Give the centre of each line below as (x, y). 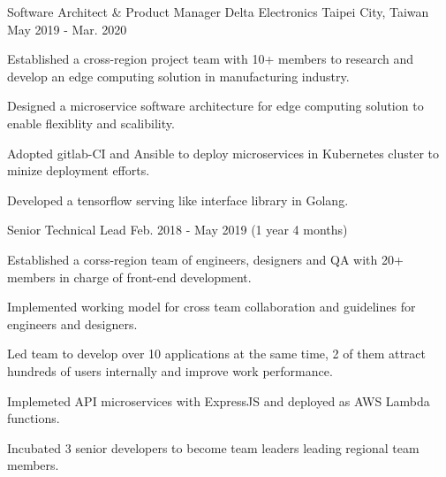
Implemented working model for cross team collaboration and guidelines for (212, 307)
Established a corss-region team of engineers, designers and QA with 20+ (205, 259)
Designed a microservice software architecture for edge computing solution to (215, 106)
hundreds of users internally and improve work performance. (170, 370)
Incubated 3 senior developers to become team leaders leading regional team (213, 447)
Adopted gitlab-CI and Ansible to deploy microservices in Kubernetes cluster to (223, 153)
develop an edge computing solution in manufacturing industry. (178, 76)
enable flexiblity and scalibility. (91, 123)
